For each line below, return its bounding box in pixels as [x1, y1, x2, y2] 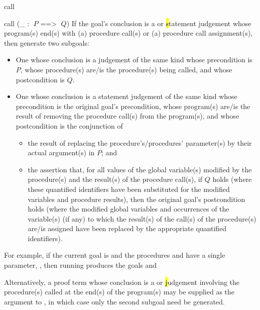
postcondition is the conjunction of [16, 120, 123, 131]
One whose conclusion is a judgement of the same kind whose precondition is [16, 54, 252, 65]
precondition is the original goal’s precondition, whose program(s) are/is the [16, 100, 250, 111]
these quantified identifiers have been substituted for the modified [28, 183, 230, 194]
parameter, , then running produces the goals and [4, 260, 157, 270]
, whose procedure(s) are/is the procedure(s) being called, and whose [20, 64, 232, 74]
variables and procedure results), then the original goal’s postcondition [28, 193, 245, 204]
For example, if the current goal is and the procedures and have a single [4, 250, 225, 260]
